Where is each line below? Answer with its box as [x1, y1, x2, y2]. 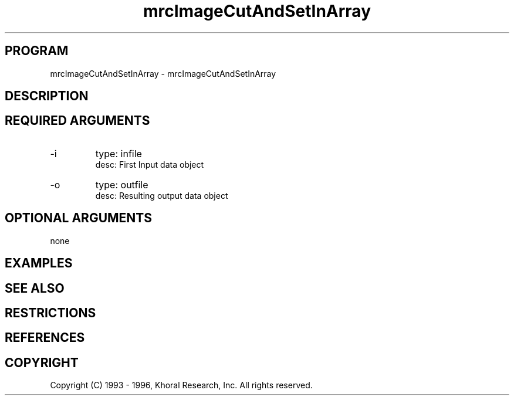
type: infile [95, 147, 142, 160]
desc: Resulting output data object [95, 190, 228, 201]
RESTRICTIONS [5, 305, 96, 320]
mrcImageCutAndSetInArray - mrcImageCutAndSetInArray [50, 68, 276, 79]
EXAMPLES [5, 256, 73, 271]
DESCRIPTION [5, 89, 89, 104]
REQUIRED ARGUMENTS [5, 113, 150, 128]
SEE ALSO [5, 280, 65, 296]
